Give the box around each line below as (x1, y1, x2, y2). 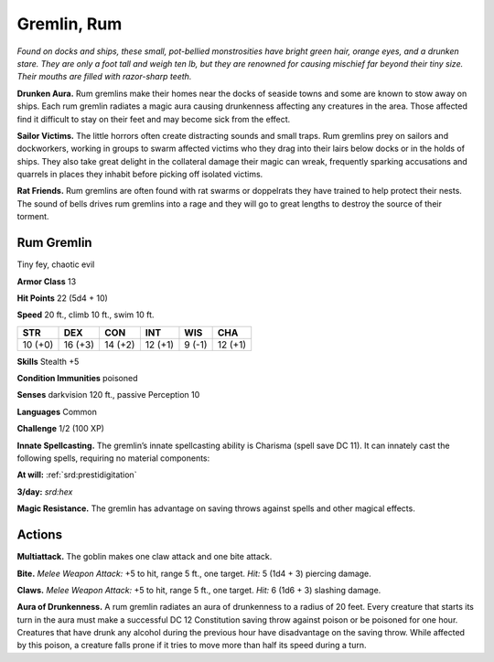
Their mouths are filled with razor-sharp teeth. (16, 71, 192, 82)
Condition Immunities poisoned (16, 373, 138, 384)
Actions (16, 527, 63, 543)
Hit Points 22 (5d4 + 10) (16, 293, 109, 304)
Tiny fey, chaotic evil (16, 259, 95, 270)
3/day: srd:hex (16, 486, 73, 497)
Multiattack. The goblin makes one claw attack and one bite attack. (16, 551, 273, 562)
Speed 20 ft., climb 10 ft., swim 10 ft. (16, 309, 155, 320)
